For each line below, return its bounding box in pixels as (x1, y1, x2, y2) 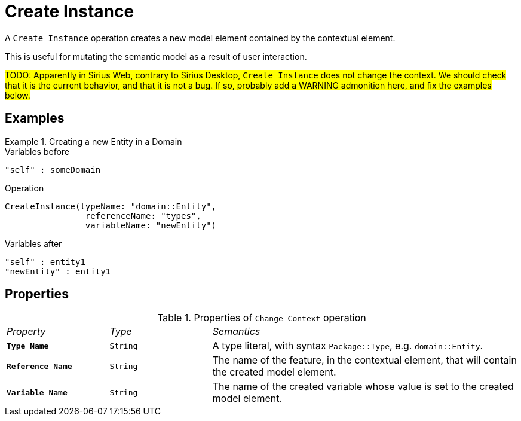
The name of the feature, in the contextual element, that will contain (212, 354, 517, 367)
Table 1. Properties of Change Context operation (157, 312, 366, 324)
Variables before (5, 146, 70, 157)
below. (5, 90, 30, 100)
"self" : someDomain (5, 164, 101, 175)
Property (7, 325, 46, 338)
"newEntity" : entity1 (5, 266, 111, 276)
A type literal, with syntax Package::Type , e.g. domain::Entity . (212, 340, 483, 352)
